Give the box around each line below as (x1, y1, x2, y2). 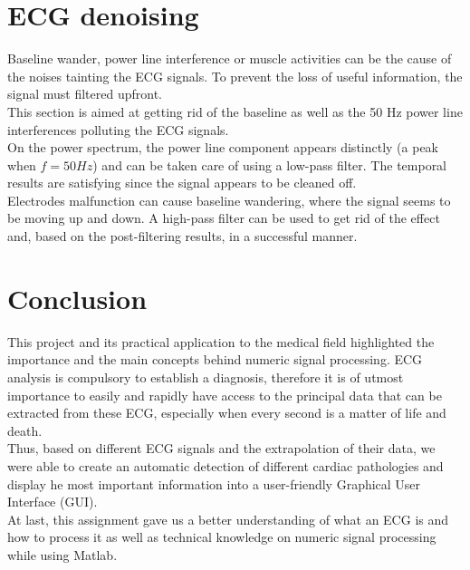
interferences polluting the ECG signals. (7, 120, 229, 139)
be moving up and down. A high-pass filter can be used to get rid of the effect (7, 208, 440, 227)
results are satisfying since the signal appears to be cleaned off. (7, 173, 357, 192)
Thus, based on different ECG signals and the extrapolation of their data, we (7, 439, 436, 458)
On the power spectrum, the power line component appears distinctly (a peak (7, 138, 438, 157)
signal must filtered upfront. (7, 84, 162, 103)
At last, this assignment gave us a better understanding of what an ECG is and (7, 509, 449, 528)
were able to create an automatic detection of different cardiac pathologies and (7, 456, 444, 475)
